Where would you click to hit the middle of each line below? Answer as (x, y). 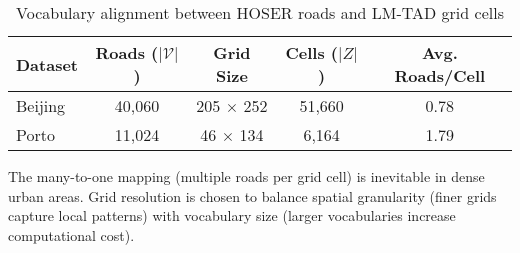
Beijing (41, 105)
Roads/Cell (440, 75)
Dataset (47, 64)
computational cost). (71, 234)
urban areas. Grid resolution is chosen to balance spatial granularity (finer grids (252, 195)
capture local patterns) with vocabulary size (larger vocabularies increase (232, 215)
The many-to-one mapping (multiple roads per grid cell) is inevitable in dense (246, 176)
